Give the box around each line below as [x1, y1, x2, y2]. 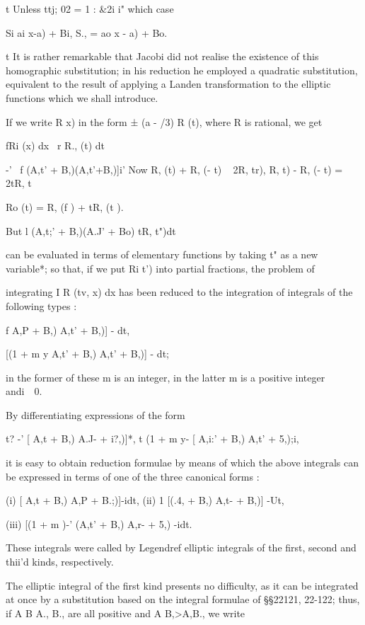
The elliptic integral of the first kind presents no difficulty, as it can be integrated [6, 578, 359, 592]
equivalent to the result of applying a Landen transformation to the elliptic [6, 76, 331, 91]
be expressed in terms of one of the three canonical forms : [6, 469, 260, 483]
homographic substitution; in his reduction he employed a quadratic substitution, [6, 62, 358, 77]
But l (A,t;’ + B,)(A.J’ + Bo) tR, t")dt [6, 223, 176, 238]
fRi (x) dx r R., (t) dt [6, 138, 105, 153]
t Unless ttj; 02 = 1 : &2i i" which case [6, 1, 174, 16]
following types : [6, 298, 77, 313]
